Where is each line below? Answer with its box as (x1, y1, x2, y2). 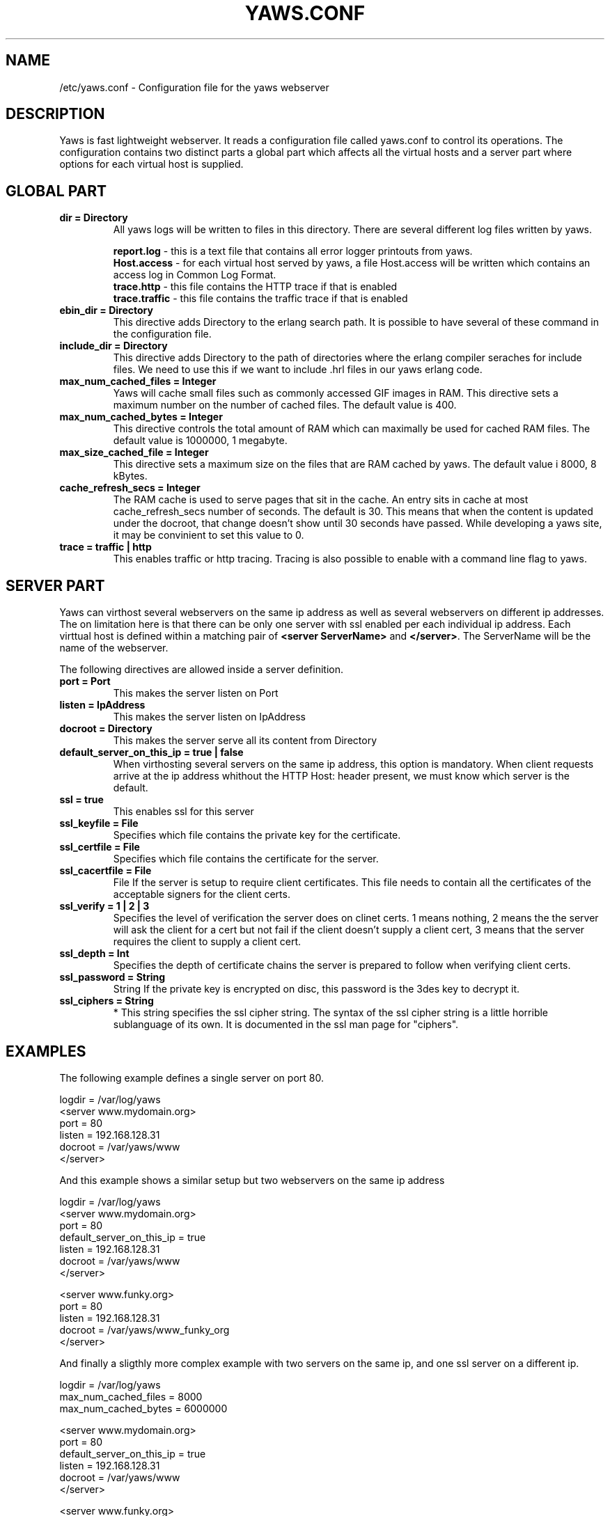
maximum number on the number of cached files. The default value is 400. (113, 399, 457, 411)
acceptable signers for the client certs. (113, 888, 290, 901)
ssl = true (59, 793, 104, 806)
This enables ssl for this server (113, 805, 254, 818)
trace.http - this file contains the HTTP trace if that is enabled (113, 281, 398, 293)
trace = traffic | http (59, 541, 152, 553)
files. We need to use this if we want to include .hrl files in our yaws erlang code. (113, 363, 483, 376)
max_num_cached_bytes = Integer (59, 411, 223, 423)
